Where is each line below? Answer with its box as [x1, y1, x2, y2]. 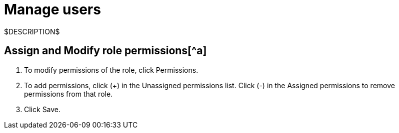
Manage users [4, 1, 101, 18]
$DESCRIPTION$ [4, 27, 60, 36]
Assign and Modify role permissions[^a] [4, 44, 207, 57]
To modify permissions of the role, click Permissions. [24, 65, 198, 74]
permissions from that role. [24, 89, 113, 98]
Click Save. [24, 105, 61, 114]
